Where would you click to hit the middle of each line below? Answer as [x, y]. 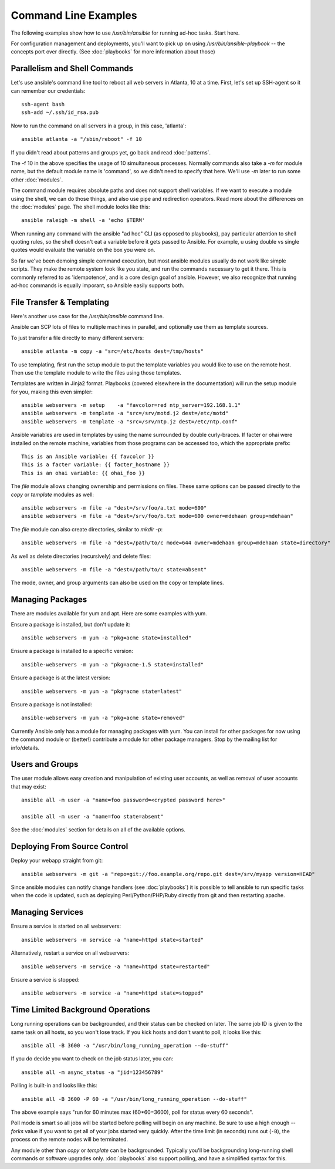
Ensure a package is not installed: [52, 704]
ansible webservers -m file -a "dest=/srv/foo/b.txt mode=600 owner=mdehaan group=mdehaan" [157, 516]
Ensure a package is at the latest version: [61, 678]
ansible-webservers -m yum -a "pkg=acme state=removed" [103, 718]
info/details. [25, 747]
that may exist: [28, 786]
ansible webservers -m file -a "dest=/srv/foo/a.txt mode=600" [114, 508]
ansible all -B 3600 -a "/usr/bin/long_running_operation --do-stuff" [125, 1046]
